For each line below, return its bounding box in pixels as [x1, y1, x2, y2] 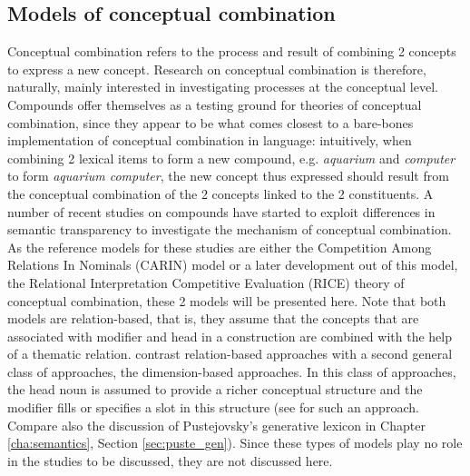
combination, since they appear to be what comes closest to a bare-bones [7, 113, 414, 132]
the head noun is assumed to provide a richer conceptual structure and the [7, 380, 423, 399]
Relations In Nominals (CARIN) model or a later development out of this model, [7, 255, 458, 274]
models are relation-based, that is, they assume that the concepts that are [7, 309, 419, 328]
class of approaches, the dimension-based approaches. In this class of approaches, [7, 362, 456, 381]
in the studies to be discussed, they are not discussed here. [7, 451, 333, 470]
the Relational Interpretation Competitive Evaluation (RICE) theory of [7, 273, 405, 292]
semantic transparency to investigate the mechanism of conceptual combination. [7, 220, 452, 239]
